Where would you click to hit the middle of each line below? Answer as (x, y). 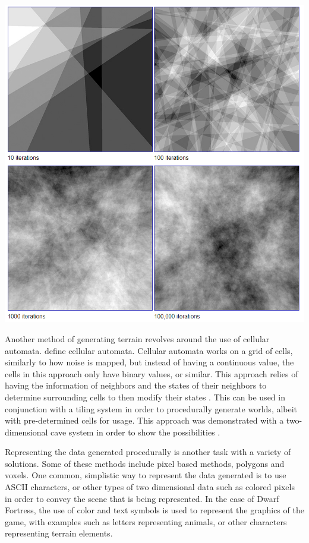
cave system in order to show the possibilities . (135, 432)
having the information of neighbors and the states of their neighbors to (136, 385)
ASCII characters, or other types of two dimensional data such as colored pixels (150, 487)
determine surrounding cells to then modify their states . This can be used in (145, 397)
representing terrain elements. (59, 533)
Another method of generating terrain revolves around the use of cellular (137, 338)
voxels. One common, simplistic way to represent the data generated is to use (146, 475)
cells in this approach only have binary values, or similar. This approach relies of (152, 373)
